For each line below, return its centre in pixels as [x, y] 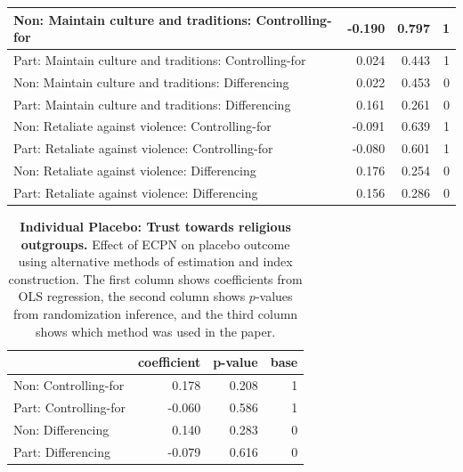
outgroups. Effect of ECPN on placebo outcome [155, 244]
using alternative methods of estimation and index [155, 261]
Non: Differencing [61, 429]
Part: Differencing [62, 451]
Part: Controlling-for [69, 407]
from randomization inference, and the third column [156, 314]
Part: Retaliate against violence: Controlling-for [143, 148]
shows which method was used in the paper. [156, 331]
